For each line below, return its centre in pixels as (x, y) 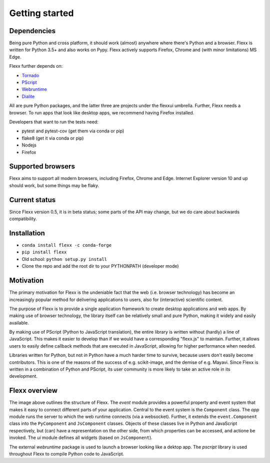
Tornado (30, 75)
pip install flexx (44, 252)
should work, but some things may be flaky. (54, 185)
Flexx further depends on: (36, 66)
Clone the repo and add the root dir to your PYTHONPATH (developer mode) (100, 266)
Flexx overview (33, 391)
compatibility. (23, 219)
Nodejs (29, 145)
